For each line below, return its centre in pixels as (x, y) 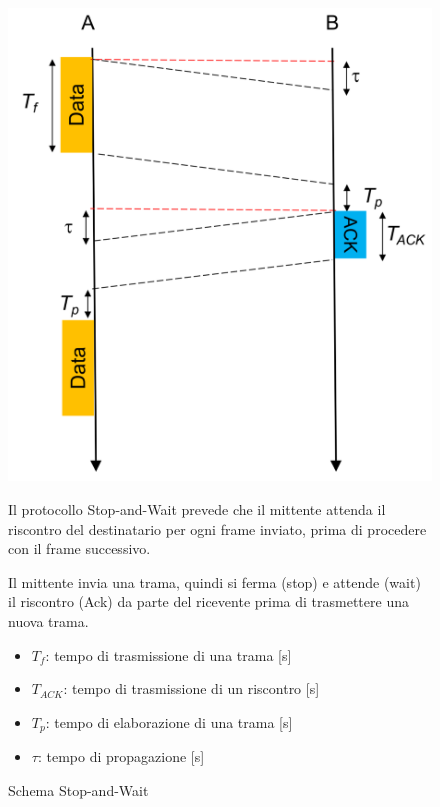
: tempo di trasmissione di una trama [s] (168, 654)
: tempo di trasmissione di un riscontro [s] (191, 688)
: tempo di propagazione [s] (121, 756)
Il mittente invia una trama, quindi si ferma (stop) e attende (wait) (214, 581)
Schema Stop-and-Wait (78, 789)
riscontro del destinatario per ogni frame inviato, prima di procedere (217, 528)
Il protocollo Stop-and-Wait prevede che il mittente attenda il (197, 509)
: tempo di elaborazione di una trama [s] (169, 721)
